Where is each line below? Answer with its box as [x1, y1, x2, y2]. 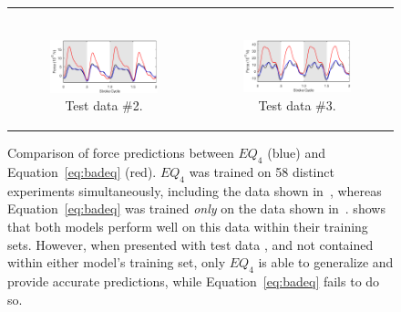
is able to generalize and [258, 253, 394, 272]
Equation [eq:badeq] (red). [7, 161, 157, 181]
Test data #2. [65, 96, 143, 115]
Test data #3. [258, 95, 336, 114]
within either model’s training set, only [7, 253, 226, 272]
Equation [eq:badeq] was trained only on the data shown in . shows [7, 199, 386, 218]
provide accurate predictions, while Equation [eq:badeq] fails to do [7, 271, 380, 290]
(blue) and [267, 143, 326, 162]
